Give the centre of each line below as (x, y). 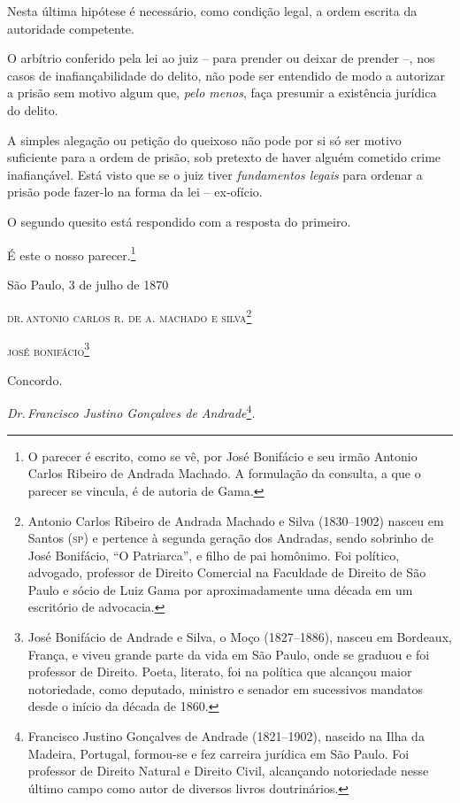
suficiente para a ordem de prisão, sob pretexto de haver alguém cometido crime (224, 157)
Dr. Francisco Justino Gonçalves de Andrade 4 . (131, 412)
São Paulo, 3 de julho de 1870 (88, 284)
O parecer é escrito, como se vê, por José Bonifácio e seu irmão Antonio (222, 456)
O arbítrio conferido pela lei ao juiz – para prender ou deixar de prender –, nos (221, 58)
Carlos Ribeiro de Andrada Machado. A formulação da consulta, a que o (224, 473)
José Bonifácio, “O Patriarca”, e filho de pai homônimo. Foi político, (214, 555)
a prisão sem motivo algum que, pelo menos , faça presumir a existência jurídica (222, 93)
